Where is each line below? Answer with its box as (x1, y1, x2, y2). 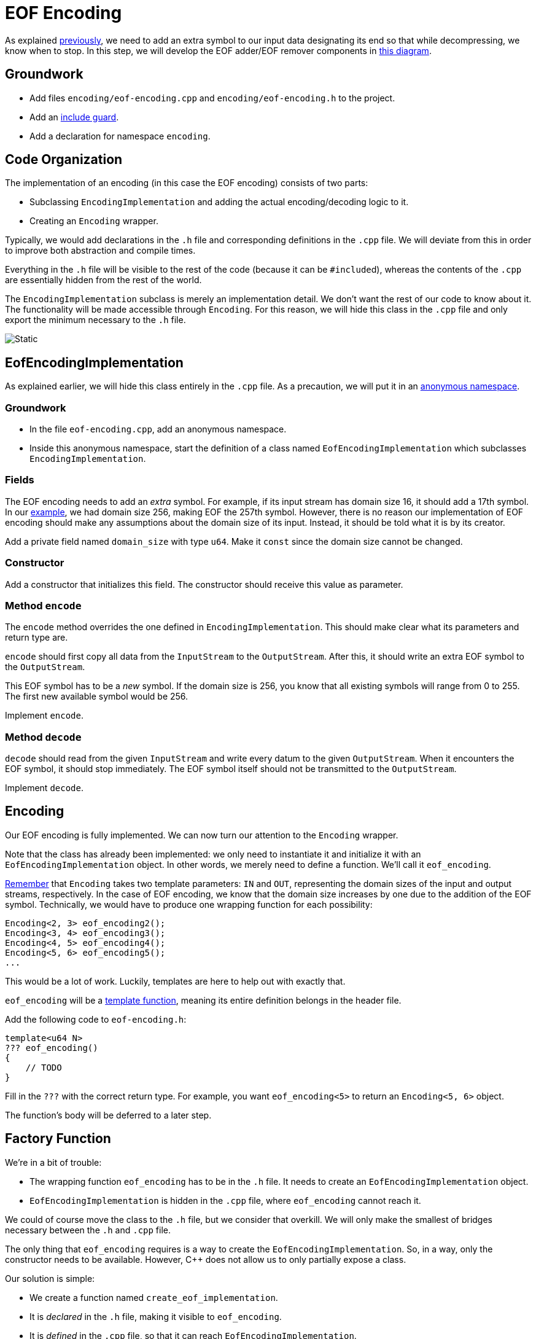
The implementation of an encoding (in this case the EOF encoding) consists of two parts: (5, 178, 368, 189)
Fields (5, 474, 34, 486)
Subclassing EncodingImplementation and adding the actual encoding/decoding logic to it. (29, 197, 409, 208)
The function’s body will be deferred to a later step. (5, 1109, 212, 1120)
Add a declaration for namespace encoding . (29, 130, 211, 141)
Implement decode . (5, 783, 84, 794)
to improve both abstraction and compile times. (5, 245, 196, 256)
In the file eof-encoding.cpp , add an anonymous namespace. (29, 424, 287, 435)
